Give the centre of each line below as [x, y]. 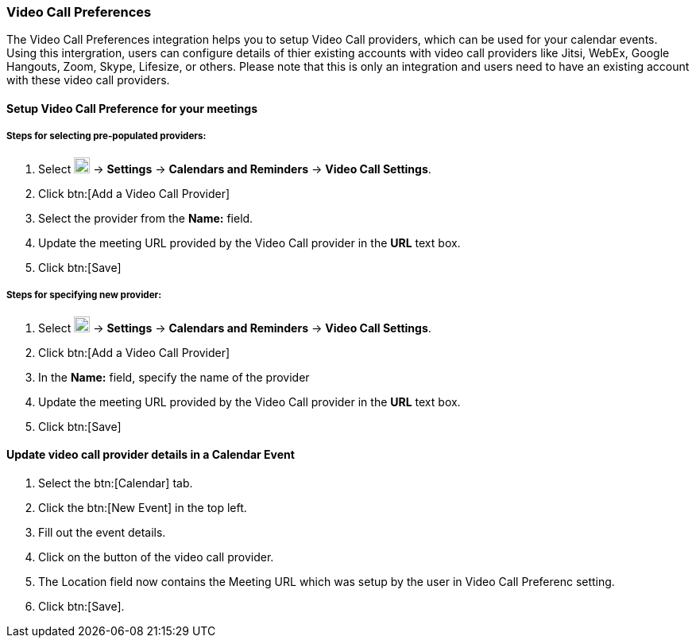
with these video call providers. [88, 80]
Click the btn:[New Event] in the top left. [143, 507]
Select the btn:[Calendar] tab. [116, 483]
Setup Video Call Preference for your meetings [132, 108]
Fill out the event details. [102, 532]
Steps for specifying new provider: [84, 295]
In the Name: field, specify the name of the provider [174, 377]
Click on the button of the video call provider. [156, 557]
